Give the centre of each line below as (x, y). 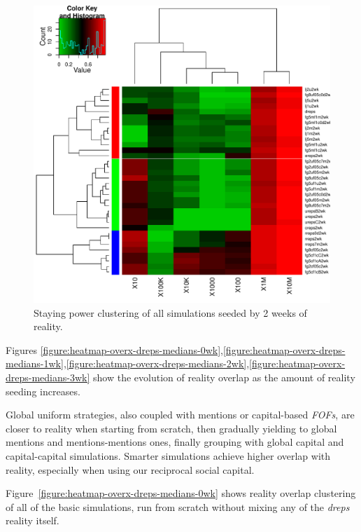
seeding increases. (43, 391)
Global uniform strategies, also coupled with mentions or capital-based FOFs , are (180, 415)
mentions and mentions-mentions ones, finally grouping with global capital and (175, 442)
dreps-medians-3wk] (48, 377)
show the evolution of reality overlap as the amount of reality (224, 377)
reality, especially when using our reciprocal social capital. (130, 469)
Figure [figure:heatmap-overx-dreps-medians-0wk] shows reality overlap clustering (181, 493)
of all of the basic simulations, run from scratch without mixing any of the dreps (178, 506)
